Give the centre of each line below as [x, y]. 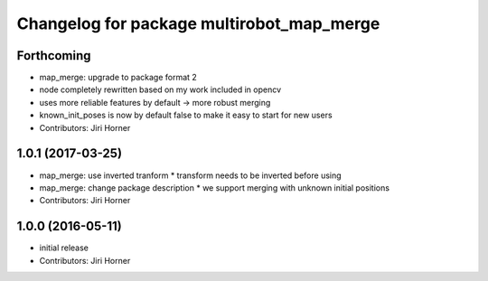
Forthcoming [54, 56]
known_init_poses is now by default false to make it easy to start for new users [186, 115]
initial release [64, 248]
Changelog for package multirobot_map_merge [198, 23]
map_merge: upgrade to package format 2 [118, 78]
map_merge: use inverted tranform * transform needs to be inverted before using [191, 175]
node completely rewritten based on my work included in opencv [160, 89]
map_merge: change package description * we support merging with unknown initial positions [215, 187]
